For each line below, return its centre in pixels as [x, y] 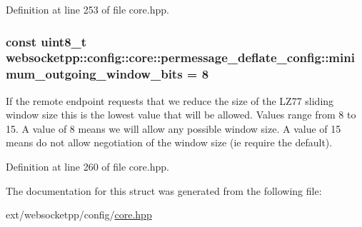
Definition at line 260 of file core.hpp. [87, 167]
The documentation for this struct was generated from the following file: [164, 190]
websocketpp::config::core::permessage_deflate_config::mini [180, 57]
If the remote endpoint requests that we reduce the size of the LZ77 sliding [170, 100]
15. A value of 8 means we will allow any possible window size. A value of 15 [174, 128]
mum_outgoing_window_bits [94, 74]
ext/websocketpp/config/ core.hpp [79, 215]
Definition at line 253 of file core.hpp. [87, 9]
